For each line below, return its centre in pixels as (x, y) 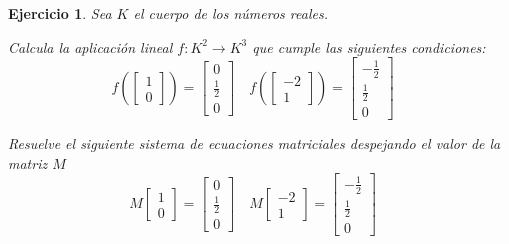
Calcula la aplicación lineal (90, 46)
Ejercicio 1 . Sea (60, 13)
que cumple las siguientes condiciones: (369, 46)
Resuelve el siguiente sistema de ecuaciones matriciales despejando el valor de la (254, 142)
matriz (28, 162)
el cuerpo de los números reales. (230, 13)
